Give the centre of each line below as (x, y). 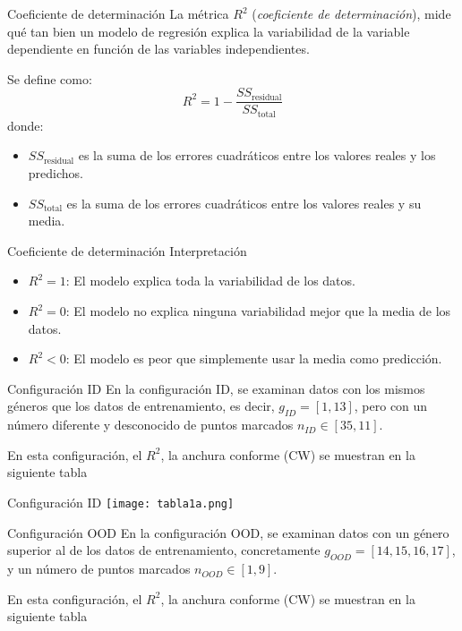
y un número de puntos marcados (99, 569)
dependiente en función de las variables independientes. (158, 49)
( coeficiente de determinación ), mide (351, 13)
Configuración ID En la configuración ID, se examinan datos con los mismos (216, 388)
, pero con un (391, 406)
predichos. (56, 173)
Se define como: (50, 78)
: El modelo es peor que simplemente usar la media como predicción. (254, 358)
